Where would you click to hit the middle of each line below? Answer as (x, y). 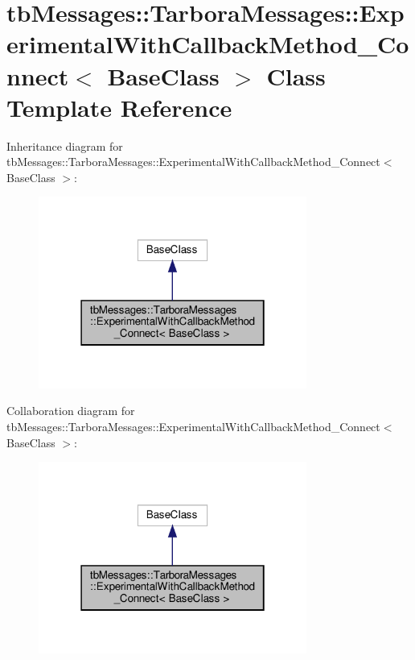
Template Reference (119, 107)
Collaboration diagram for (71, 411)
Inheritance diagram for (65, 145)
